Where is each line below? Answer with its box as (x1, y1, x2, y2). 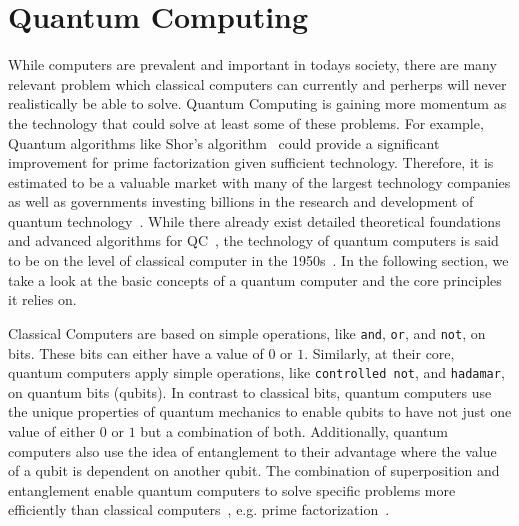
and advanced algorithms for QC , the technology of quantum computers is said (8, 230, 499, 251)
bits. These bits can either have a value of (8, 342, 264, 363)
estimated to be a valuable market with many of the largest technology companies (8, 171, 511, 192)
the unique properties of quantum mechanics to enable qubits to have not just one (8, 401, 512, 422)
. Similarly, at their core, (304, 342, 455, 363)
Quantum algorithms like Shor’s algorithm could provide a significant (8, 132, 440, 153)
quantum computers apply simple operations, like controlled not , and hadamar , (8, 362, 505, 383)
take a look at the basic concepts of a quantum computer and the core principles (8, 269, 502, 290)
